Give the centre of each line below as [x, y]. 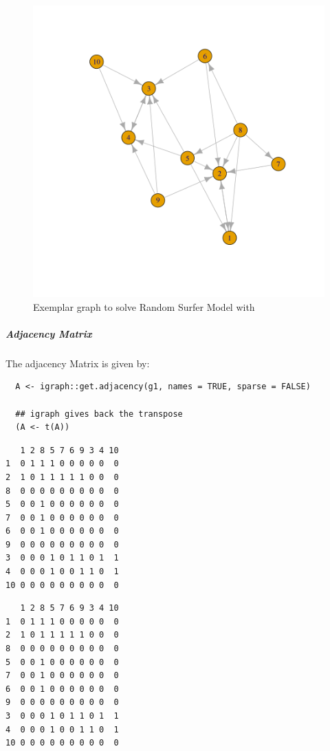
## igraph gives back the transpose [99, 414]
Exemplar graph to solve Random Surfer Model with [144, 306]
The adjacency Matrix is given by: [78, 363]
